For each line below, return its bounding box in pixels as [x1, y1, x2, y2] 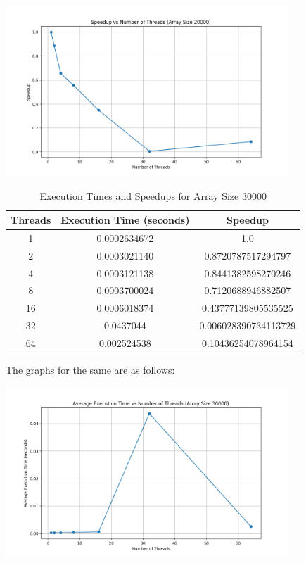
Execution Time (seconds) [60, 213, 190, 227]
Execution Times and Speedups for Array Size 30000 [39, 188, 267, 203]
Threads [11, 213, 51, 227]
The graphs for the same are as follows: [6, 362, 175, 377]
